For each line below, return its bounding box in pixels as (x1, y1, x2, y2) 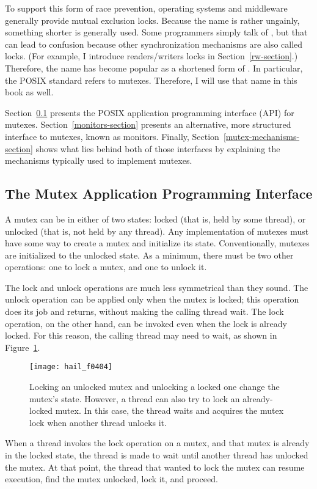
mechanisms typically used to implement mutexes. (5, 154, 192, 167)
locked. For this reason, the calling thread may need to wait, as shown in (5, 329, 277, 342)
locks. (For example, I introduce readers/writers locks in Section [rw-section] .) (5, 50, 298, 62)
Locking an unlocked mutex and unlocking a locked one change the (29, 380, 280, 393)
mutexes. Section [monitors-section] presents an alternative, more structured (5, 118, 291, 131)
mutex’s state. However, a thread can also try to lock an (29, 392, 240, 405)
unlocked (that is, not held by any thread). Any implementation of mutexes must (5, 224, 309, 237)
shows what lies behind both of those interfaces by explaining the (35, 142, 280, 155)
